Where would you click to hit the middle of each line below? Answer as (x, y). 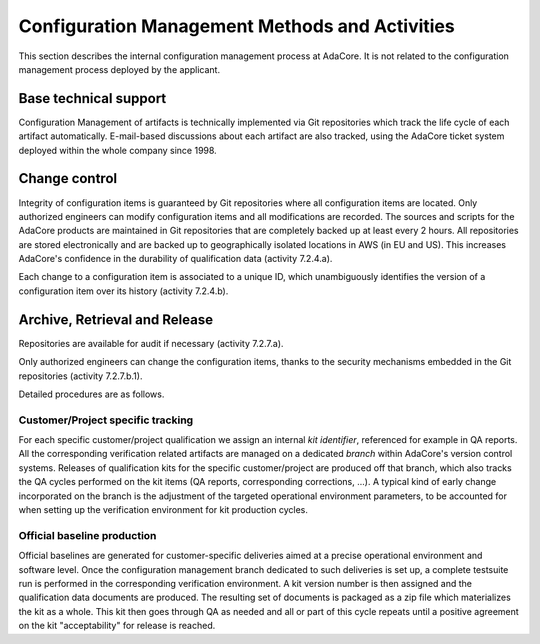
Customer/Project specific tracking (106, 420)
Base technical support (92, 98)
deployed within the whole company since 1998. (117, 150)
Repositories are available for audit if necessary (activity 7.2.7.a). (151, 343)
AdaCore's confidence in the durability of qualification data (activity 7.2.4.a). (175, 259)
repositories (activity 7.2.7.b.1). (80, 376)
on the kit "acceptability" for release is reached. (117, 626)
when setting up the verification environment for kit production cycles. (163, 510)
